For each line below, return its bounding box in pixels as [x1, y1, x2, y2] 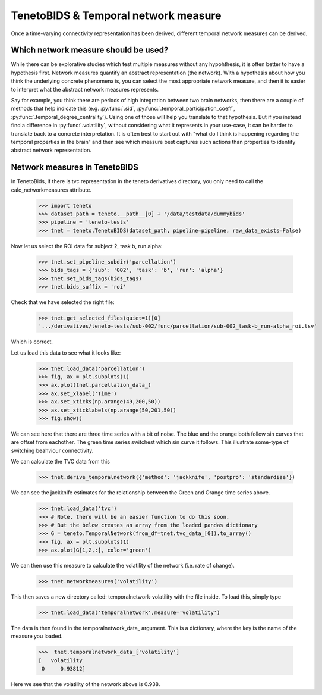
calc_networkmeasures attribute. [11, 186, 92, 193]
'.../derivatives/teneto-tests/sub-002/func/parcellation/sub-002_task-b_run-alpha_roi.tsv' [38, 323, 317, 330]
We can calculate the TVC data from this [11, 458, 110, 465]
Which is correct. [11, 338, 53, 345]
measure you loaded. [11, 633, 63, 640]
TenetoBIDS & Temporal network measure [11, 9, 222, 22]
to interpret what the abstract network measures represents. [11, 86, 159, 93]
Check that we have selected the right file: [11, 298, 115, 306]
